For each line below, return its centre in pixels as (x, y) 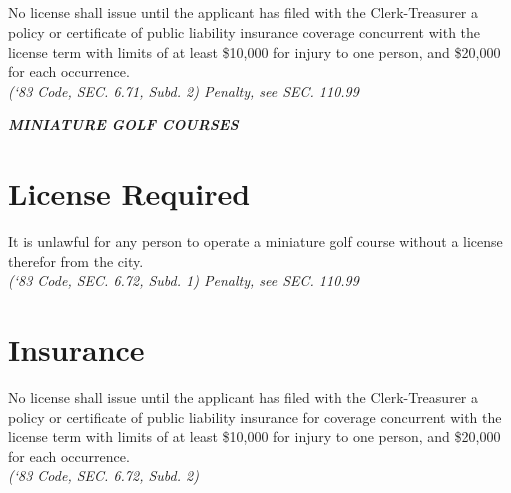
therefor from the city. (76, 260)
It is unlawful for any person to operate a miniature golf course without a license (255, 241)
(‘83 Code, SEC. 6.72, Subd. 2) (103, 475)
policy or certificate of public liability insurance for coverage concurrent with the (255, 416)
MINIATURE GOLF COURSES (123, 124)
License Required (129, 193)
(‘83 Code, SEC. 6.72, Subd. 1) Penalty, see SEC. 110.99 (183, 280)
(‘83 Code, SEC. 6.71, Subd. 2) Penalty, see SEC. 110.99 (183, 90)
